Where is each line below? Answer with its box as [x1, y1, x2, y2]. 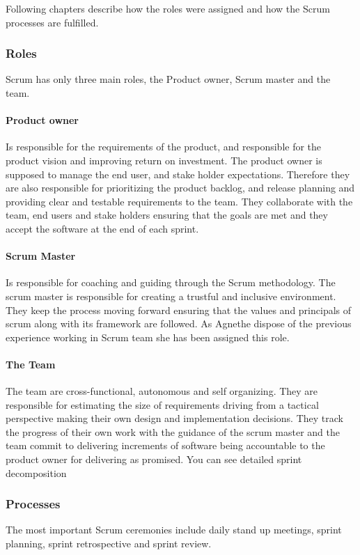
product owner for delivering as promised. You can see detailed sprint [6, 452, 302, 467]
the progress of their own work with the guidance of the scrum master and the [6, 424, 341, 439]
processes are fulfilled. [6, 15, 99, 29]
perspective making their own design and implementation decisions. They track [6, 411, 343, 425]
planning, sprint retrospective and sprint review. [6, 536, 212, 551]
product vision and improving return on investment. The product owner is [6, 153, 322, 167]
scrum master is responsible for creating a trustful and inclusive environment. [6, 288, 336, 303]
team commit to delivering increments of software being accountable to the [6, 438, 325, 453]
